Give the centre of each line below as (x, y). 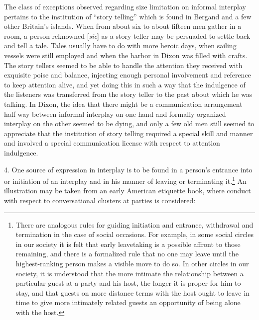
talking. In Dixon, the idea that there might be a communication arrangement (123, 104)
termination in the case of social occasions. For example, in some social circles (134, 234)
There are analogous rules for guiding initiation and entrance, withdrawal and (134, 224)
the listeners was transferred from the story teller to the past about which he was (128, 94)
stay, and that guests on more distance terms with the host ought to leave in (132, 292)
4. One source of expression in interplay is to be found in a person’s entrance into (128, 169)
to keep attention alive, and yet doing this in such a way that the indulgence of (125, 84)
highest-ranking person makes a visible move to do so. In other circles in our (132, 263)
